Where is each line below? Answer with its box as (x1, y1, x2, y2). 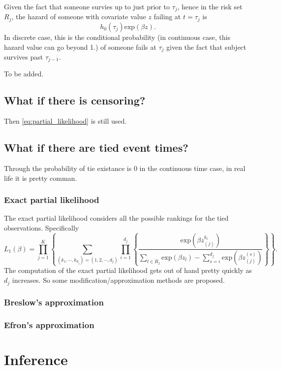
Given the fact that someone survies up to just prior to (4, 1, 170, 11)
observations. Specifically (4, 223, 79, 233)
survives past (4, 51, 43, 62)
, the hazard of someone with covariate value (11, 11, 146, 22)
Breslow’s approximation (4, 296, 104, 308)
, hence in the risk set (177, 1, 243, 11)
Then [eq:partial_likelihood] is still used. (4, 116, 127, 126)
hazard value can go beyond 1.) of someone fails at (4, 41, 156, 52)
